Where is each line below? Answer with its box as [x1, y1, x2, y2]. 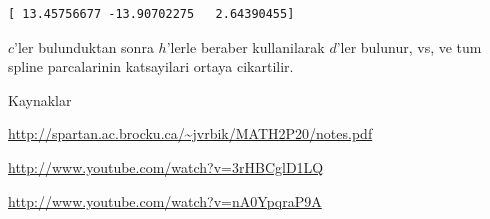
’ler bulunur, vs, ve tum [336, 36, 482, 57]
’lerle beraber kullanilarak [166, 36, 325, 57]
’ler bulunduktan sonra [14, 36, 154, 57]
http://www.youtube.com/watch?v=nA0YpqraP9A [8, 190, 322, 211]
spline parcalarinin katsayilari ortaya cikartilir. [8, 56, 294, 77]
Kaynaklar [8, 89, 72, 110]
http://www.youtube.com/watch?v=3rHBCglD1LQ [8, 156, 324, 177]
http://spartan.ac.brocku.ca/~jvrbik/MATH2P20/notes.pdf [8, 123, 373, 144]
